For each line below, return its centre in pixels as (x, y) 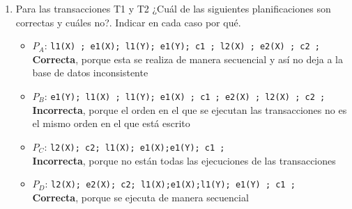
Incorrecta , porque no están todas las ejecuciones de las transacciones (184, 160)
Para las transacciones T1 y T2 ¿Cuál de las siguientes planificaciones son (173, 8)
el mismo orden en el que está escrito (111, 123)
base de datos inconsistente (90, 73)
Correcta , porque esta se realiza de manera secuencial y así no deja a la (188, 59)
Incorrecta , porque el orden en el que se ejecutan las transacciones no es (190, 109)
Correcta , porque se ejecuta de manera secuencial (140, 197)
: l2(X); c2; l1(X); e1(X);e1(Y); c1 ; (135, 146)
